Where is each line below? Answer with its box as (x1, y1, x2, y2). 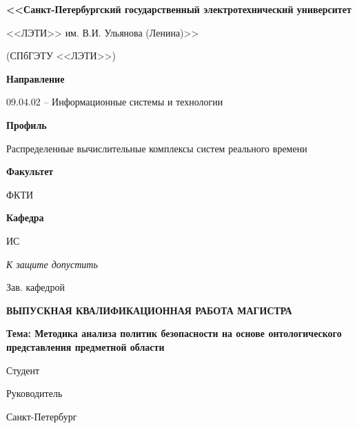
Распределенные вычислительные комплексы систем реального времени (6, 141, 307, 155)
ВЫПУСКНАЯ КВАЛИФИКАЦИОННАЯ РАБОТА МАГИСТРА (6, 303, 292, 317)
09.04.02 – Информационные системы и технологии (6, 94, 223, 109)
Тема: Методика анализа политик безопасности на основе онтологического (6, 326, 342, 340)
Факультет (6, 164, 54, 179)
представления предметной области (6, 339, 165, 354)
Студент (6, 363, 40, 377)
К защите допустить (6, 256, 98, 271)
